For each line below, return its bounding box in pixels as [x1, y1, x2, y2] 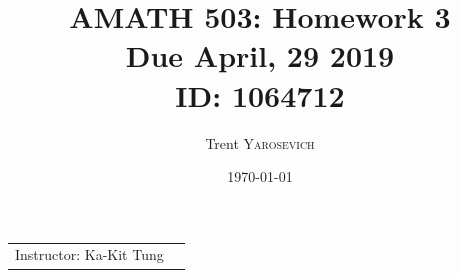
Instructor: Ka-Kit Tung [15, 244, 164, 265]
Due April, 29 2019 [125, 35, 395, 76]
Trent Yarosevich [205, 132, 315, 153]
